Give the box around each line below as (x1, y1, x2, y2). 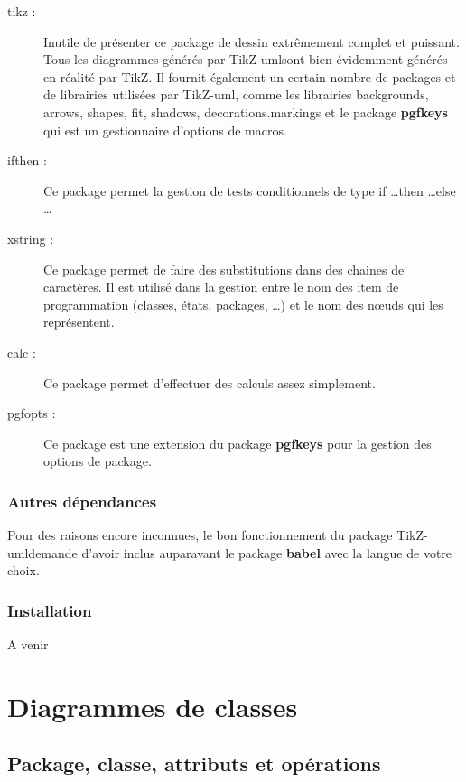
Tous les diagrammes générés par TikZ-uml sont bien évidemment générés (43, 50, 448, 69)
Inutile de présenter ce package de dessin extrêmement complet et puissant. (43, 32, 460, 51)
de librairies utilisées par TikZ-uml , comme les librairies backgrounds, (43, 85, 429, 104)
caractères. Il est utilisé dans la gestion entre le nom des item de (43, 277, 399, 296)
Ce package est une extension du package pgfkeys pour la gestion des (43, 433, 432, 452)
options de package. (43, 452, 152, 470)
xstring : (7, 228, 54, 247)
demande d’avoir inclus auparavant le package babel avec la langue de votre (28, 543, 452, 562)
